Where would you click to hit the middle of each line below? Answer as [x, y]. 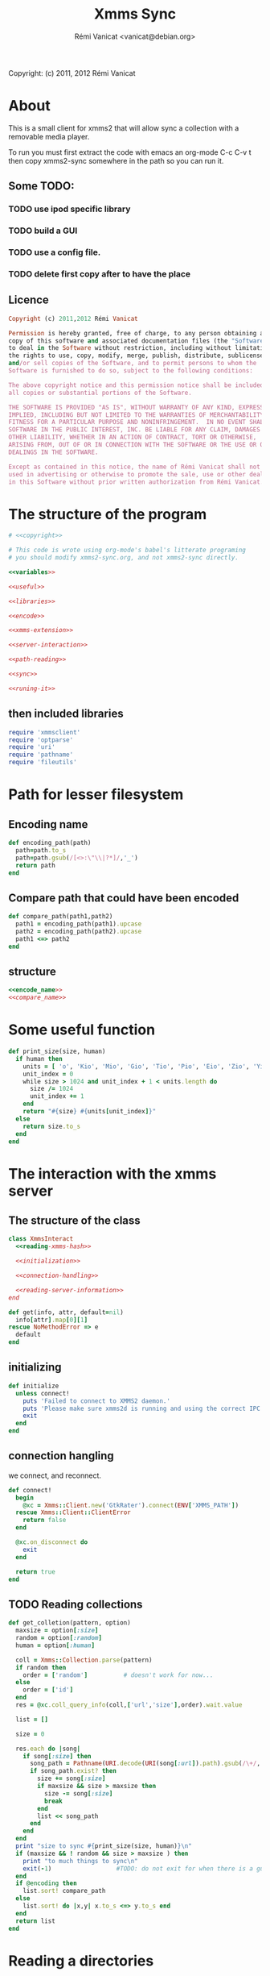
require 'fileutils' [43, 763]
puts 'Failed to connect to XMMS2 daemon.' [97, 1401]
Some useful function [82, 1030]
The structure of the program [108, 514]
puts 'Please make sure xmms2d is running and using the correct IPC [142, 1408]
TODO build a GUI [43, 231]
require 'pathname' [41, 755]
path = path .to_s [41, 850]
